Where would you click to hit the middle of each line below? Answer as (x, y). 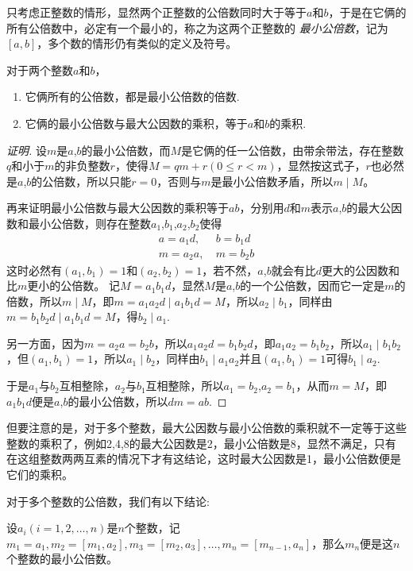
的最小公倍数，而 (126, 150)
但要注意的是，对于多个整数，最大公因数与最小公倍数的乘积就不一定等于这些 (206, 428)
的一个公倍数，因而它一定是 (313, 285)
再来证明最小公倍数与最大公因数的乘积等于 (118, 208)
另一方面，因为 (45, 343)
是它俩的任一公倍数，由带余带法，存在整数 (293, 150)
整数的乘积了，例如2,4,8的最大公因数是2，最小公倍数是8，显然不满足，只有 (201, 443)
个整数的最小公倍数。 (62, 559)
